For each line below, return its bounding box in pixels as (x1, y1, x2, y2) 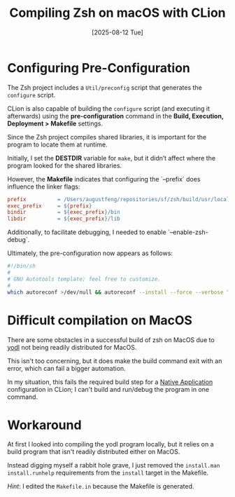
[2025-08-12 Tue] (92, 28, 143, 36)
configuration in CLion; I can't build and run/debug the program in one (7, 385, 210, 393)
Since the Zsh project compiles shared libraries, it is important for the (7, 132, 207, 141)
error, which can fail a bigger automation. (7, 364, 126, 372)
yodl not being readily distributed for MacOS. (7, 343, 137, 351)
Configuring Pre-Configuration (7, 60, 191, 76)
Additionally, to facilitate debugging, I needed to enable (7, 228, 166, 236)
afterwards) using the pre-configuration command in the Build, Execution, (7, 111, 224, 120)
